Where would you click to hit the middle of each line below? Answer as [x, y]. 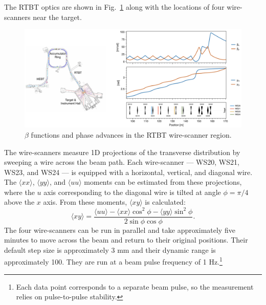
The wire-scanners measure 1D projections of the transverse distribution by [122, 152]
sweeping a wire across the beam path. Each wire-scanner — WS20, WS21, [122, 162]
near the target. [57, 17]
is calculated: [165, 202]
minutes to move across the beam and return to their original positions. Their [126, 240]
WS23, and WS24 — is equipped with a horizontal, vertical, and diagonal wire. [128, 172]
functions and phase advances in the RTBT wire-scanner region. [131, 134]
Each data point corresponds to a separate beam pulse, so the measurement [135, 286]
